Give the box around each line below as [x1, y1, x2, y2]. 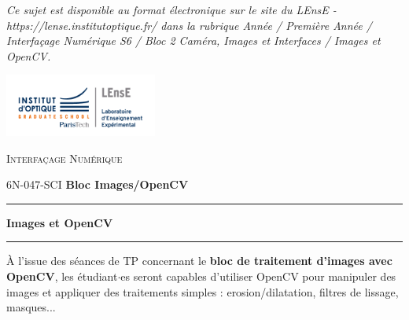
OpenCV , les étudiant [6, 267, 118, 284]
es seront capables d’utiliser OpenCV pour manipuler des [120, 267, 396, 284]
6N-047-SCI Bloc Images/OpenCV [6, 176, 189, 193]
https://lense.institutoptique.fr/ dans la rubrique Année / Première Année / [6, 17, 372, 33]
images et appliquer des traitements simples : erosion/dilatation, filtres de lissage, [6, 283, 399, 300]
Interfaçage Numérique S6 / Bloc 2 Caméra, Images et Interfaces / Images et [6, 32, 381, 49]
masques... [6, 299, 56, 315]
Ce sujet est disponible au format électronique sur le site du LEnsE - [6, 2, 337, 17]
